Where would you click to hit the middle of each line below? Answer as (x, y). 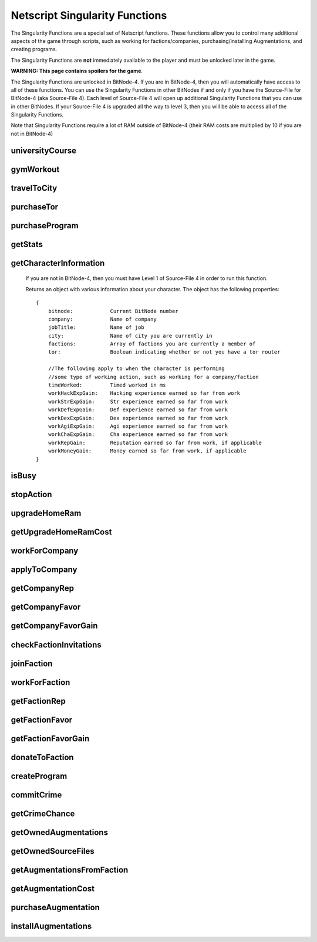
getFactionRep (38, 701)
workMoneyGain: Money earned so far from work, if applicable (147, 451)
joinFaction (32, 663)
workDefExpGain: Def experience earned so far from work (138, 410)
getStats (27, 244)
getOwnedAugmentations (60, 832)
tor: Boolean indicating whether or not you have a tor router (164, 352)
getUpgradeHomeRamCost (61, 532)
